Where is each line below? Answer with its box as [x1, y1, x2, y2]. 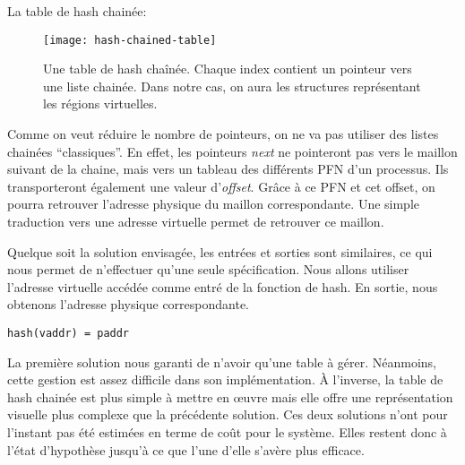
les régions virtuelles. [43, 94, 158, 113]
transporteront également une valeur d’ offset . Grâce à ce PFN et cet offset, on [7, 177, 435, 195]
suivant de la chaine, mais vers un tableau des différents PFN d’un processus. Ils [7, 159, 449, 178]
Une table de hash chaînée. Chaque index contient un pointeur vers [43, 59, 412, 78]
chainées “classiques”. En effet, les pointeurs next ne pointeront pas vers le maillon [7, 142, 458, 160]
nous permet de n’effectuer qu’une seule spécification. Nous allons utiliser [7, 260, 409, 279]
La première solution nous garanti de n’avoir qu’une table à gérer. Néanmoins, [7, 352, 437, 371]
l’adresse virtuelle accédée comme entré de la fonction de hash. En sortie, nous [7, 277, 438, 296]
